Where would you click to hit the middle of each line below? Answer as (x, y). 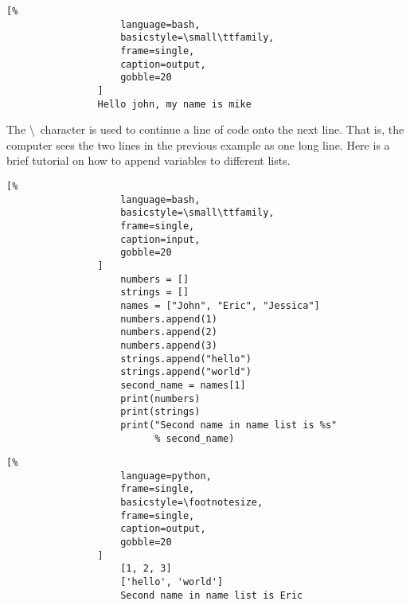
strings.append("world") (186, 372)
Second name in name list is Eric (212, 595)
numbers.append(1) (169, 319)
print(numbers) (160, 398)
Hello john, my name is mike (174, 104)
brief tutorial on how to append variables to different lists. (148, 160)
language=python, (166, 476)
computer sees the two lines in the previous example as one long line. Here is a (198, 144)
